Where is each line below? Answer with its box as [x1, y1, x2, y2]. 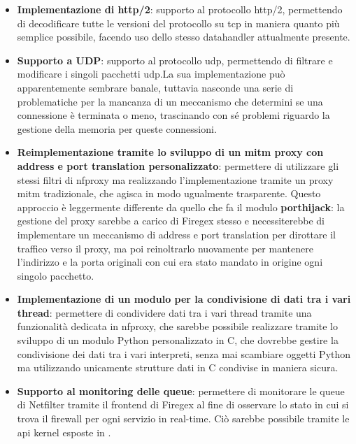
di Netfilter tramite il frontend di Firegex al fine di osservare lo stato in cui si [17, 397, 349, 412]
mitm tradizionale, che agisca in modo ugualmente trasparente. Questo [17, 186, 321, 201]
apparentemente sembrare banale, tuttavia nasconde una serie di [17, 80, 294, 94]
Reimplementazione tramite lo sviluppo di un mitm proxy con [17, 145, 324, 159]
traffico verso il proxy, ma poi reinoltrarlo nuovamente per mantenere [17, 241, 313, 255]
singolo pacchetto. [17, 268, 94, 282]
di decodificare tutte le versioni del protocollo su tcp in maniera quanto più [17, 15, 340, 30]
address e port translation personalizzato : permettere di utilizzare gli [17, 158, 339, 173]
